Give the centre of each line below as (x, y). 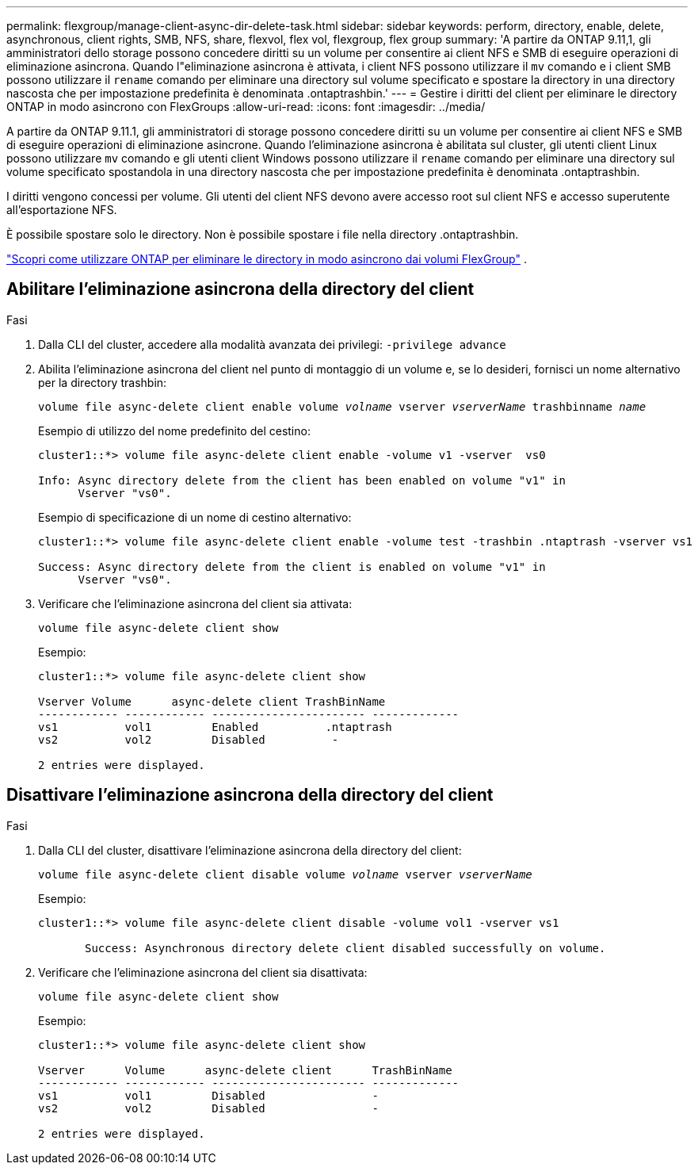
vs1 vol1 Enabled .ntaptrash (215, 727)
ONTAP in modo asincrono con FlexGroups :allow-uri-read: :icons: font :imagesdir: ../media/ (246, 107)
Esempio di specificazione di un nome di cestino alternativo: (195, 517)
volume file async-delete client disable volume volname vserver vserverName (285, 874)
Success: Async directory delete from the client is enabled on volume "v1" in (292, 566)
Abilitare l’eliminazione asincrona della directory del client (240, 289)
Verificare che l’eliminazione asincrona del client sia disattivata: (203, 972)
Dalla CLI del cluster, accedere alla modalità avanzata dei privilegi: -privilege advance (272, 344)
